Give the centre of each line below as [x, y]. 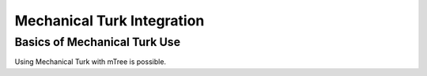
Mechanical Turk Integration [110, 21]
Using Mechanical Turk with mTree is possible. [90, 62]
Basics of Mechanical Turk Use [98, 42]
